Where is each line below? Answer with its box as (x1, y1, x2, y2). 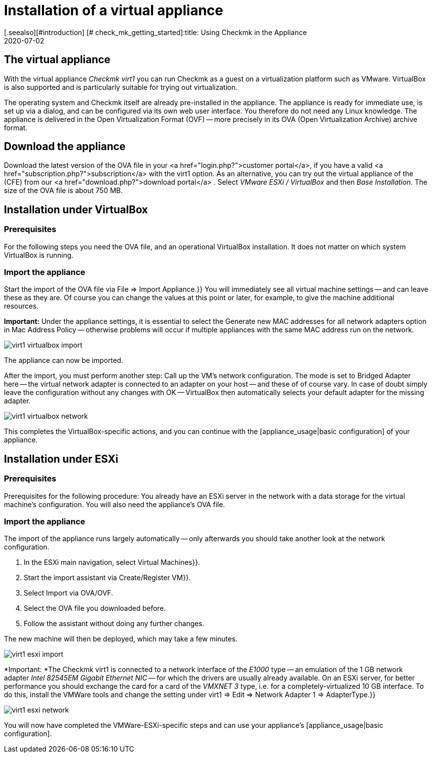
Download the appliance (4, 140, 126, 153)
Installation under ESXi (4, 452, 118, 465)
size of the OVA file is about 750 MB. (4, 186, 123, 195)
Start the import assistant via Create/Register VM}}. (24, 573, 191, 582)
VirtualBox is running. (4, 250, 74, 259)
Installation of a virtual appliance (4, 2, 224, 19)
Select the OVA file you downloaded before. (24, 604, 166, 613)
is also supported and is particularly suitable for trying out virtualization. (4, 82, 238, 91)
